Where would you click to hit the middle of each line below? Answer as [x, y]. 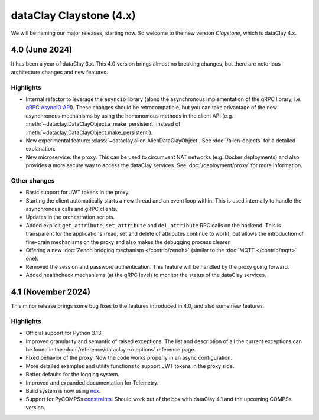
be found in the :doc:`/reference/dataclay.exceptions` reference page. [111, 349]
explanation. [41, 149]
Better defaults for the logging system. [72, 375]
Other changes [33, 180]
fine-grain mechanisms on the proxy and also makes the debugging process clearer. [128, 242]
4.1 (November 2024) [51, 292]
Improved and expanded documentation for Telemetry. [92, 382]
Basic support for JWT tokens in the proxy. [78, 193]
